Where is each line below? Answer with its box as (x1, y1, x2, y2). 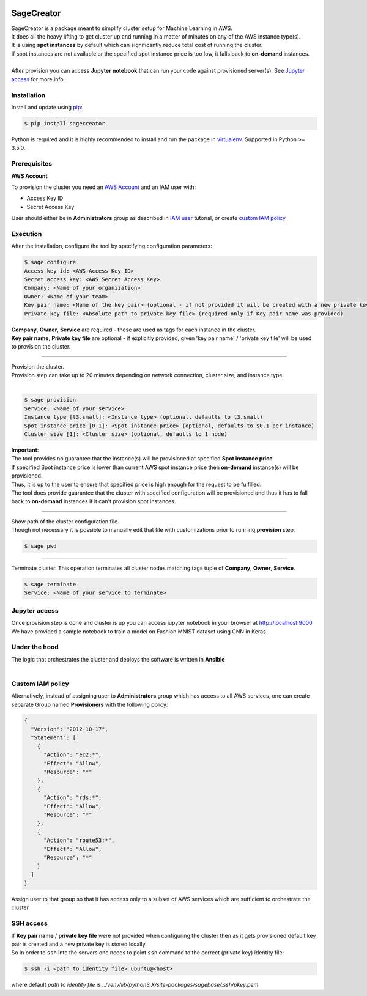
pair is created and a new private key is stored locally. (11, 940, 147, 948)
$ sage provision (24, 396, 76, 404)
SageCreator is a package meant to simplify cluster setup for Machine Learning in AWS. (11, 24, 232, 32)
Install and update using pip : (11, 104, 83, 111)
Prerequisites (11, 160, 52, 168)
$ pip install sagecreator (24, 120, 105, 127)
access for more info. (11, 75, 65, 83)
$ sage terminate (24, 581, 76, 588)
